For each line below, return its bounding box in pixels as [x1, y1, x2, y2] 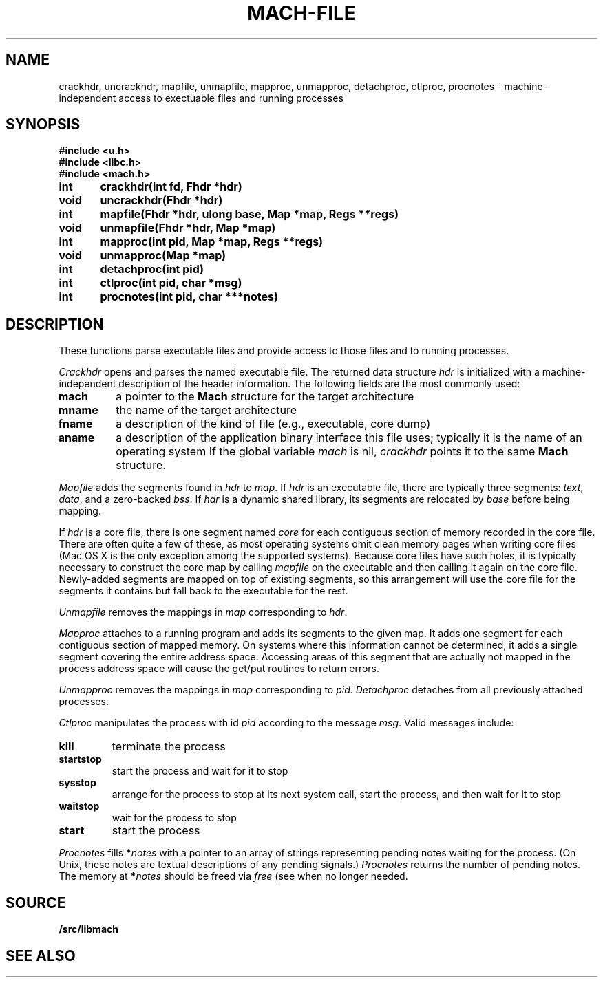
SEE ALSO [6, 947, 76, 964]
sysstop [59, 777, 96, 789]
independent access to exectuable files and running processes [59, 91, 343, 104]
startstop [59, 753, 102, 766]
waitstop [59, 800, 100, 812]
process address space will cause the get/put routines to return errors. [59, 662, 380, 675]
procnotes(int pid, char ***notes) [100, 290, 278, 304]
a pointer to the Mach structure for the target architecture [116, 389, 414, 404]
